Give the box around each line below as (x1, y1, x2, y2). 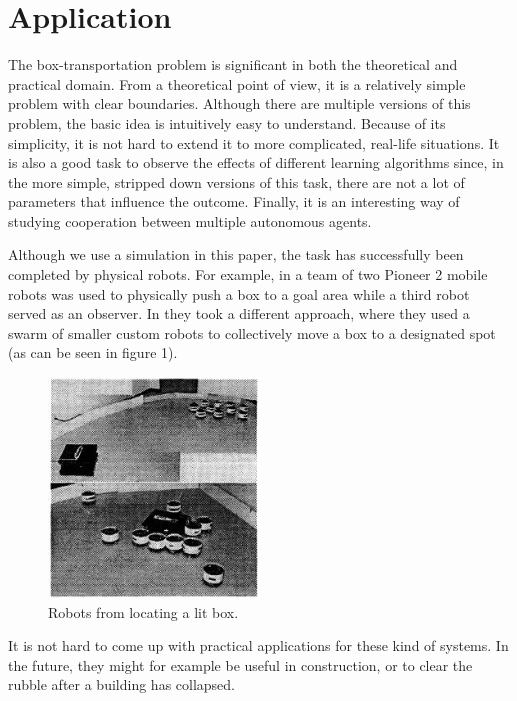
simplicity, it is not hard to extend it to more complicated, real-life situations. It (8, 132, 500, 153)
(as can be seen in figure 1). (8, 342, 178, 363)
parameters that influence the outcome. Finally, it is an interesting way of (8, 191, 460, 212)
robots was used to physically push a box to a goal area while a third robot (8, 283, 470, 304)
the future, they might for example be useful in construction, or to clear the (8, 654, 473, 675)
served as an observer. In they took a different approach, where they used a (8, 303, 470, 324)
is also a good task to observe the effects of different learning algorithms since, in (8, 152, 504, 173)
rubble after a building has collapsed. (8, 674, 235, 695)
